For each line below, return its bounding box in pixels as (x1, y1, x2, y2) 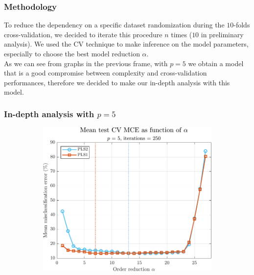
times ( (171, 29, 192, 39)
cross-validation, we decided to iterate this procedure (4, 29, 162, 39)
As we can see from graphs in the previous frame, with (4, 58, 168, 68)
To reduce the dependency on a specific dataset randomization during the (4, 20, 225, 30)
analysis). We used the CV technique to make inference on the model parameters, (4, 39, 249, 49)
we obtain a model (188, 58, 244, 68)
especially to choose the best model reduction (4, 49, 140, 58)
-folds (233, 20, 250, 30)
